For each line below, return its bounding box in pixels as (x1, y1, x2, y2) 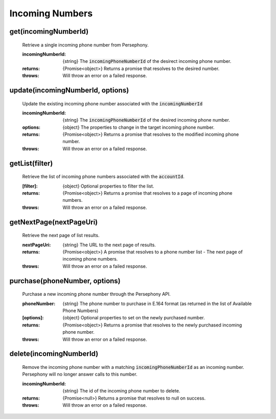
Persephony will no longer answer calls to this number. (22, 371, 137, 378)
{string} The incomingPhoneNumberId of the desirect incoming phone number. (62, 58, 232, 64)
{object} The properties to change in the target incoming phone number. (62, 124, 215, 130)
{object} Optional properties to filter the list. (62, 183, 154, 189)
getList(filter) (9, 159, 53, 168)
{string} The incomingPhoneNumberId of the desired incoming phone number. (62, 117, 230, 123)
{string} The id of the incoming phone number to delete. (62, 388, 180, 394)
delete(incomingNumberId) (9, 350, 99, 358)
